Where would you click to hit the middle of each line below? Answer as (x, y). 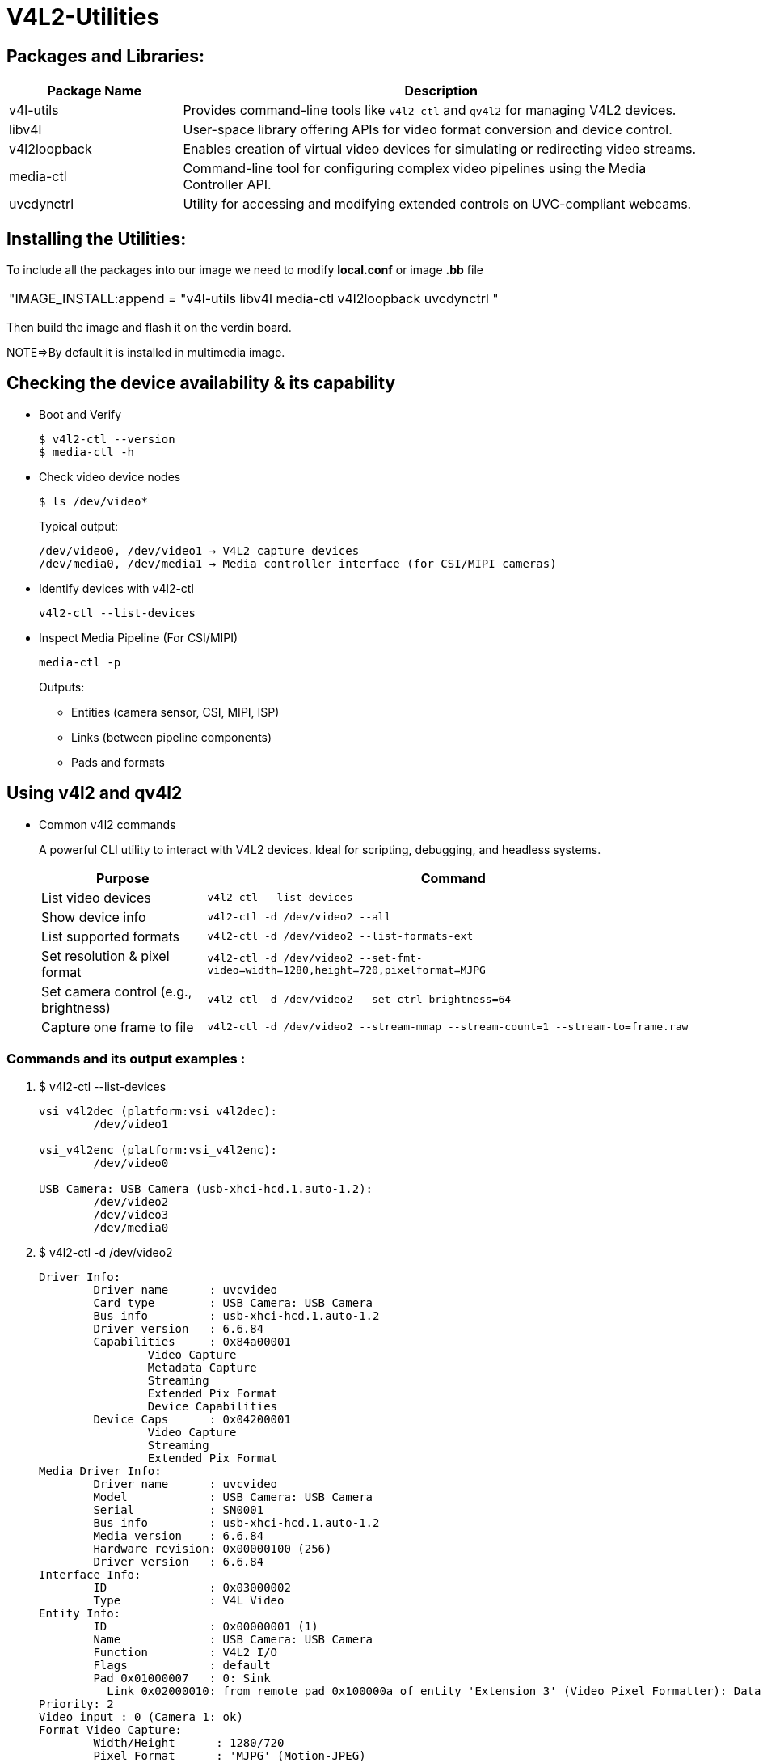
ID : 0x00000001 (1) (206, 1627)
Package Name (94, 91)
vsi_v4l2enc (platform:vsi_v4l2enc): (158, 1150)
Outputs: (62, 687)
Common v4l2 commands (107, 824)
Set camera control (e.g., (117, 991)
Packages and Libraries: (106, 56)
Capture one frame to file (118, 1027)
